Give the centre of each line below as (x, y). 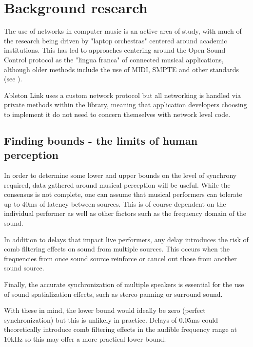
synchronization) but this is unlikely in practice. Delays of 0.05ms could (111, 319)
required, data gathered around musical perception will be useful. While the (117, 184)
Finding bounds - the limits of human (101, 140)
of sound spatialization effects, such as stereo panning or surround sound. (113, 294)
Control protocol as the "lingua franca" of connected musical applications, (114, 59)
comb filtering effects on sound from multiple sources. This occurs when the (117, 249)
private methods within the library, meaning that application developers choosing (126, 105)
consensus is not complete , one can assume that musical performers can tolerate (123, 194)
